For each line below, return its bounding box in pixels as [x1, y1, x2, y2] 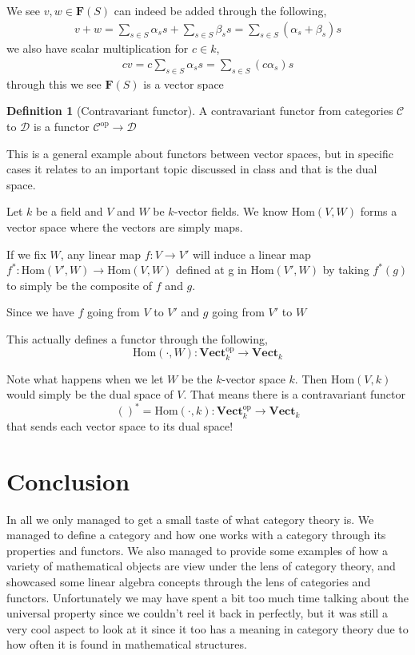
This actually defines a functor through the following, [6, 330, 268, 347]
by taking [322, 261, 369, 278]
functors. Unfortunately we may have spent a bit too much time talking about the [6, 589, 409, 605]
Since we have [6, 304, 74, 320]
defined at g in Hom [176, 261, 274, 278]
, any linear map [60, 245, 142, 262]
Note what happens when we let [6, 370, 164, 387]
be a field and [36, 203, 103, 220]
